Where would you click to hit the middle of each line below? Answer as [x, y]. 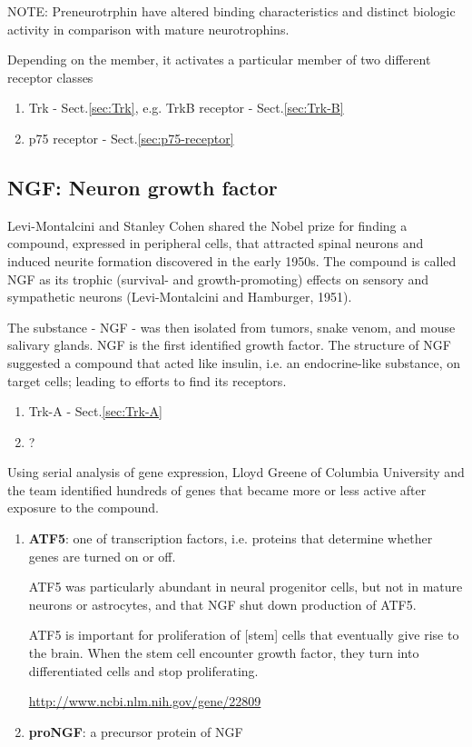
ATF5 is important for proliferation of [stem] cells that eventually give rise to [244, 635]
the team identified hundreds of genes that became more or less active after [217, 489]
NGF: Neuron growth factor [143, 187]
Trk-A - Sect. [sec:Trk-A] [95, 411]
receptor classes [50, 77]
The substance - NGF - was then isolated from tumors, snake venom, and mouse [231, 327]
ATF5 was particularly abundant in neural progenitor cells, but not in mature [246, 587]
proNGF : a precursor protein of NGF [136, 731]
